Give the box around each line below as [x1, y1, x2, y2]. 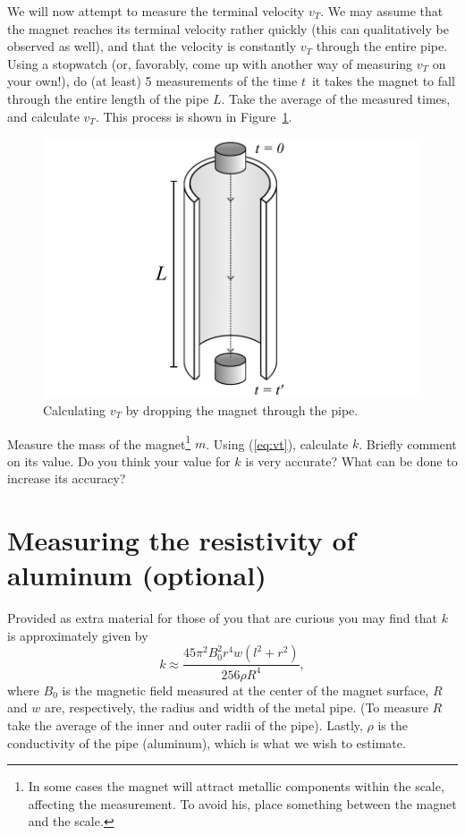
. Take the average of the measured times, [221, 89, 451, 107]
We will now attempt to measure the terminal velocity [7, 2, 305, 20]
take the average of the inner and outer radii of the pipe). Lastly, [7, 716, 363, 735]
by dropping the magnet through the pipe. [125, 400, 359, 419]
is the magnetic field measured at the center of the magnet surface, [62, 680, 429, 699]
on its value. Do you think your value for [7, 451, 231, 470]
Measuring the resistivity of [7, 522, 356, 558]
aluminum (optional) [7, 557, 266, 593]
